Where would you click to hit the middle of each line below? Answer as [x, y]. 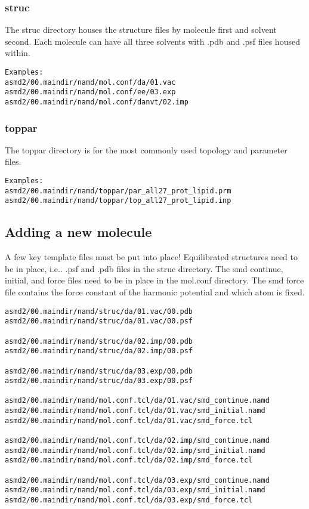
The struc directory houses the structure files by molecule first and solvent [141, 30]
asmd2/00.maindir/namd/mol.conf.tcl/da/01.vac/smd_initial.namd [135, 411]
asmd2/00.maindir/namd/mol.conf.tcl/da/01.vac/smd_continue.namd [137, 401]
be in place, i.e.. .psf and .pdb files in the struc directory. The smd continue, [144, 268]
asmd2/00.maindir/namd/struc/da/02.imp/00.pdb [99, 341]
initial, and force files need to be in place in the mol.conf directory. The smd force [154, 280]
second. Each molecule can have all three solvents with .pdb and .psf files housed [152, 41]
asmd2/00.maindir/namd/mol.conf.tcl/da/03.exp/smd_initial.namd [135, 490]
